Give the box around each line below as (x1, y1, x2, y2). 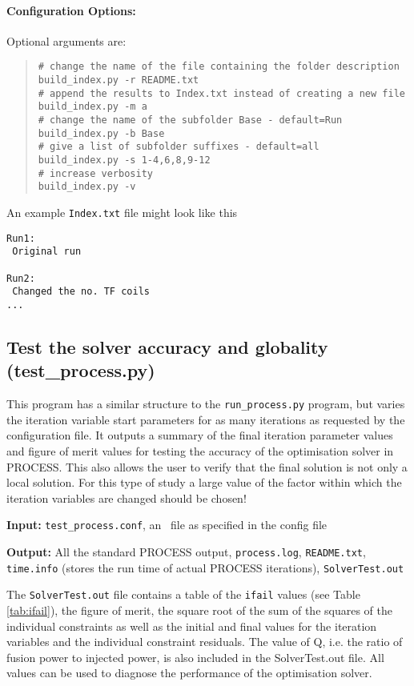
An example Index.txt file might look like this (6, 203, 238, 220)
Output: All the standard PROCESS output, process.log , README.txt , (6, 544, 366, 560)
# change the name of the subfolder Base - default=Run (38, 114, 343, 126)
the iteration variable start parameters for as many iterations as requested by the (6, 411, 405, 427)
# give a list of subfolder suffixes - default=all (38, 141, 320, 153)
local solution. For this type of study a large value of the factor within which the (6, 474, 402, 491)
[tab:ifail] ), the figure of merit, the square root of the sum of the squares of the (6, 601, 392, 618)
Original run (12, 246, 82, 258)
